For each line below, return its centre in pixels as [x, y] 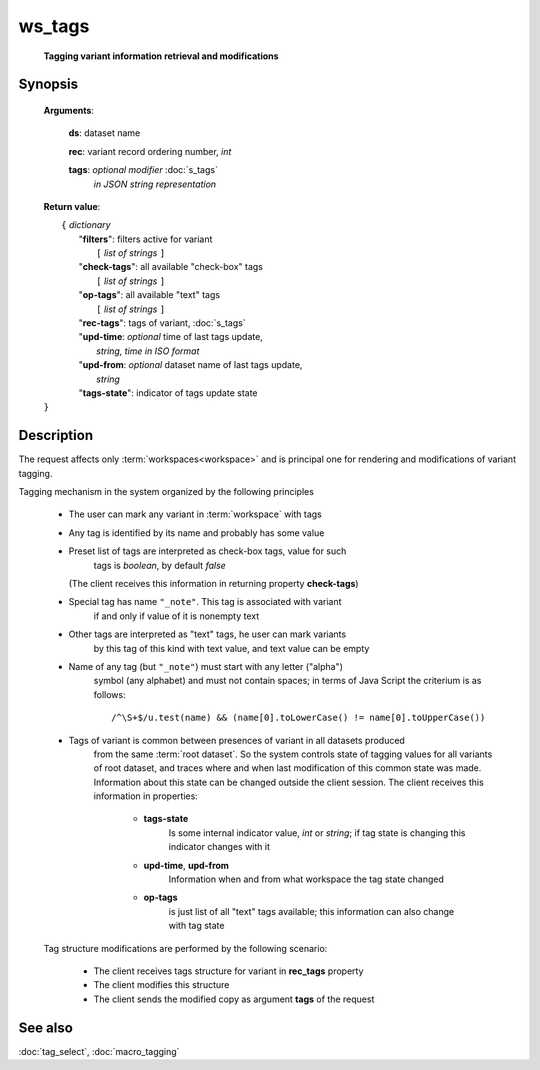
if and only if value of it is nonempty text [176, 616]
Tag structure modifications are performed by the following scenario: [185, 948]
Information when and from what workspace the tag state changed [306, 879]
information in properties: [146, 796]
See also [46, 1027]
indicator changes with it [219, 847]
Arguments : [69, 110]
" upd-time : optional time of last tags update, [171, 337]
